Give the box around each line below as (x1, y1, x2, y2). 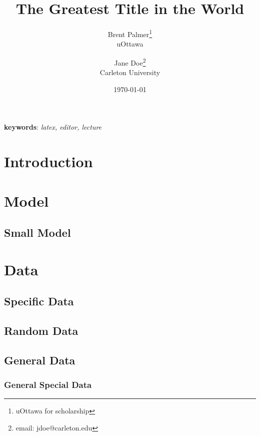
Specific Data (4, 293, 74, 309)
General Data (4, 352, 75, 367)
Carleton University (99, 67, 160, 78)
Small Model (4, 225, 71, 240)
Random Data (4, 323, 78, 338)
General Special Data (4, 378, 92, 391)
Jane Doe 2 (114, 56, 146, 68)
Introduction (4, 151, 93, 172)
